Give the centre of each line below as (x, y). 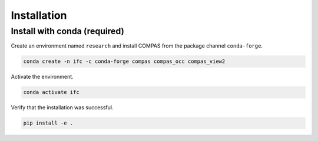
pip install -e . (48, 123)
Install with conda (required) (68, 31)
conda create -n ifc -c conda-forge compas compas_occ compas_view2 (124, 61)
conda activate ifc (51, 92)
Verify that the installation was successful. (62, 108)
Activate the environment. (42, 77)
